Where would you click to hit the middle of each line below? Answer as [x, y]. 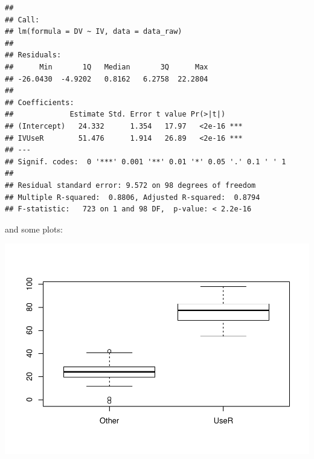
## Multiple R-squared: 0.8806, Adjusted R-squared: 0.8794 [133, 197]
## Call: [22, 20]
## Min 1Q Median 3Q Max [107, 67]
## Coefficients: [40, 102]
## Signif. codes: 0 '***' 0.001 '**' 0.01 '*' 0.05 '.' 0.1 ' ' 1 [146, 162]
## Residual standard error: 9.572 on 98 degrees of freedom [130, 185]
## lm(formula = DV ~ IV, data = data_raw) [94, 32]
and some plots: [34, 229]
